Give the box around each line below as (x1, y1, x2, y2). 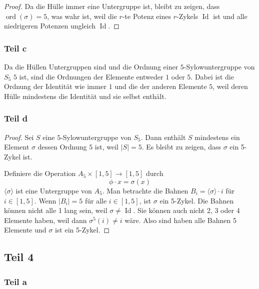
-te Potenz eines (122, 10, 171, 21)
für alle (84, 195, 107, 205)
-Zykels (176, 10, 198, 21)
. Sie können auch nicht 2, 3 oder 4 (133, 205, 240, 215)
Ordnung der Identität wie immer (4, 81, 107, 91)
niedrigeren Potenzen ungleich (4, 20, 96, 31)
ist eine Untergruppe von (15, 185, 92, 195)
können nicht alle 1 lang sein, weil (4, 205, 107, 215)
